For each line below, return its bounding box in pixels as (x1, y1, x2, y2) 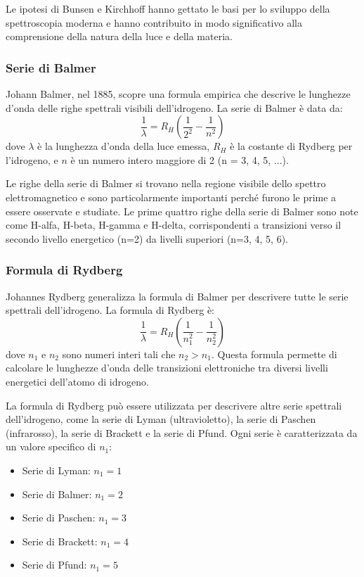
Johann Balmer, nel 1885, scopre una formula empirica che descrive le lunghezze (6, 87, 351, 101)
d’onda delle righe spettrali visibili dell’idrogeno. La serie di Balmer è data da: (6, 100, 343, 115)
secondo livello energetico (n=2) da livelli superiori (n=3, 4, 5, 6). (6, 231, 289, 246)
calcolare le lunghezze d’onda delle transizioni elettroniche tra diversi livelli (6, 360, 328, 375)
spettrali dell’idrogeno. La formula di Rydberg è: (6, 303, 214, 317)
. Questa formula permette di (211, 346, 337, 361)
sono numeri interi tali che (62, 346, 176, 361)
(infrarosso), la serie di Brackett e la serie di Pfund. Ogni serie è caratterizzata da (6, 425, 358, 440)
